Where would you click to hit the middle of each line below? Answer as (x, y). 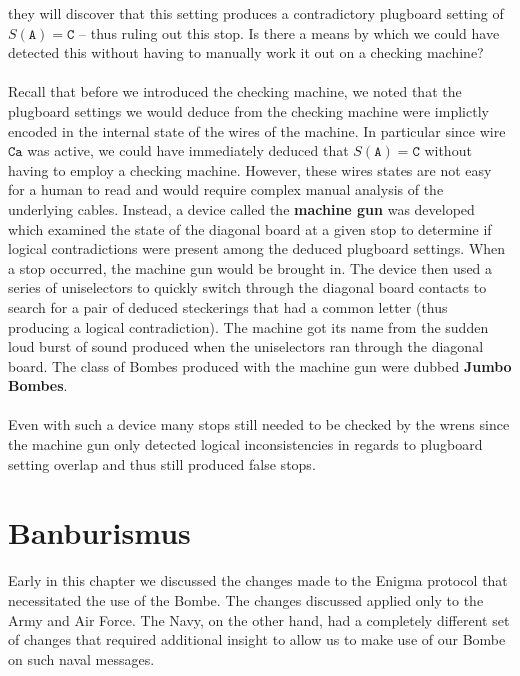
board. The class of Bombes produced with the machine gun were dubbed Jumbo (260, 365)
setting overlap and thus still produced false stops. (162, 463)
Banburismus (99, 532)
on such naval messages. (81, 658)
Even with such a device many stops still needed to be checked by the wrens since (259, 424)
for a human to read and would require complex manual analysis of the (226, 189)
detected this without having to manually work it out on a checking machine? (246, 52)
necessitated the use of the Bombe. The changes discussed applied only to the (246, 599)
